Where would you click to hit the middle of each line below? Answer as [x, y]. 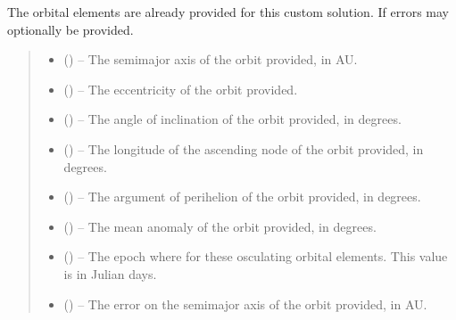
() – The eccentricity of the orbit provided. [181, 89]
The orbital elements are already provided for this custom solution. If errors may [228, 12]
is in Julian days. [110, 273]
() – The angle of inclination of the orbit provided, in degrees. [232, 119]
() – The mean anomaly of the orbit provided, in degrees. [220, 226]
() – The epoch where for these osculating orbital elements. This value [256, 256]
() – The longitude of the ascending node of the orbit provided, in [244, 148]
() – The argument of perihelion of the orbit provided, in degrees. [242, 197]
